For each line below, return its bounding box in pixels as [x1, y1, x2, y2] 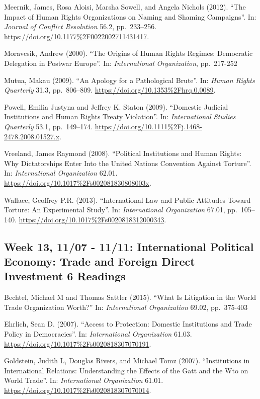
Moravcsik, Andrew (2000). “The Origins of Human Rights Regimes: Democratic [4, 48, 253, 58]
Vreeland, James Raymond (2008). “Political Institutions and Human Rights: [4, 148, 242, 158]
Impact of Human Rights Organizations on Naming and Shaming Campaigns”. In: [4, 11, 256, 22]
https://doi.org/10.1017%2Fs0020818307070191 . [4, 338, 151, 349]
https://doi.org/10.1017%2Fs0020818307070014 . [4, 385, 151, 395]
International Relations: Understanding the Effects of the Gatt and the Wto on [4, 365, 248, 375]
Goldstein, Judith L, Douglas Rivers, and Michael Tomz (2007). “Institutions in [4, 355, 250, 366]
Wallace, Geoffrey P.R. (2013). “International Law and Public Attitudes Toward [4, 194, 251, 205]
